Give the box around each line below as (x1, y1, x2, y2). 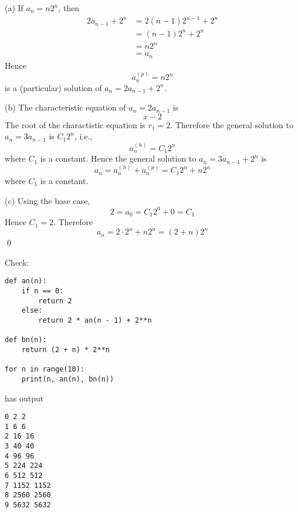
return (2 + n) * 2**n (21, 345, 110, 354)
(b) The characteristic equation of (5, 101, 126, 113)
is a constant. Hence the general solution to (40, 152, 197, 165)
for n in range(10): (5, 365, 85, 374)
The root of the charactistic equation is (5, 118, 145, 130)
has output (5, 391, 44, 404)
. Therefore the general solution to (170, 118, 293, 130)
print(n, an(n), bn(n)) (21, 374, 114, 383)
